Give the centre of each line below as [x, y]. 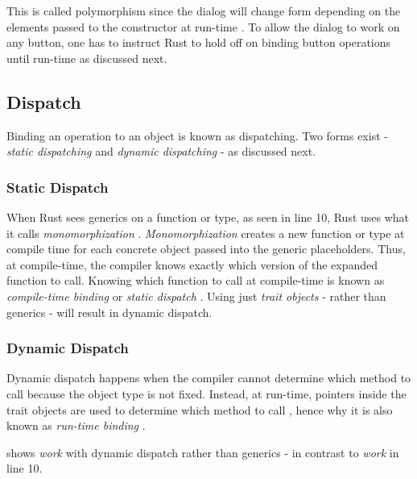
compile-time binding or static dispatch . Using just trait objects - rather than [196, 296]
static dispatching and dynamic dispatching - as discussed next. [161, 151]
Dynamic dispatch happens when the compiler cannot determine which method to [209, 378]
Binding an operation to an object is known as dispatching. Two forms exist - [197, 135]
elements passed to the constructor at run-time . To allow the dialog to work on [203, 26]
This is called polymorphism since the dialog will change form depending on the [204, 10]
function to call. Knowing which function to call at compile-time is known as [196, 280]
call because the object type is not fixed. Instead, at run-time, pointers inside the [206, 393]
